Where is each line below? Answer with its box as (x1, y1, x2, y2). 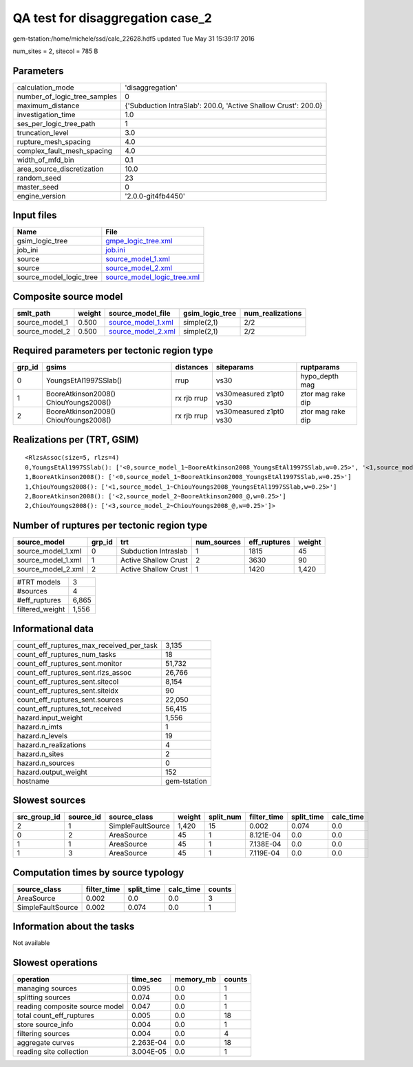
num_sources (195, 538, 241, 547)
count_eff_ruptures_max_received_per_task (17, 640, 158, 650)
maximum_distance (17, 101, 80, 110)
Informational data (12, 622, 94, 634)
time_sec (131, 975, 162, 984)
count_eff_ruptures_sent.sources (17, 695, 124, 704)
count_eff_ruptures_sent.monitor (17, 658, 123, 668)
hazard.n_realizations (17, 740, 86, 749)
